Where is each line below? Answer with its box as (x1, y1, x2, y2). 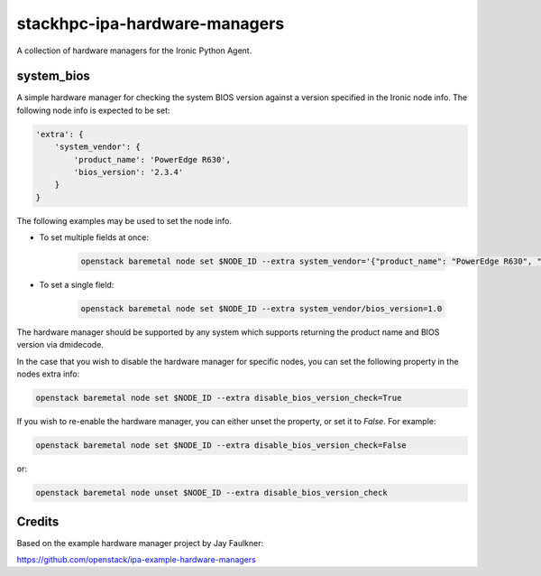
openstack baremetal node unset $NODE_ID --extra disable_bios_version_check (35, 488, 388, 498)
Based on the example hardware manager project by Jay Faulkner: (16, 537, 264, 548)
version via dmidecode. (16, 339, 104, 350)
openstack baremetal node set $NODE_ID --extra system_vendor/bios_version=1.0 (80, 303, 443, 314)
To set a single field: (39, 280, 115, 291)
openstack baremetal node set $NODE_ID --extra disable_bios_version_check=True (35, 393, 402, 404)
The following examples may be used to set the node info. (16, 215, 232, 226)
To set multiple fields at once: (39, 232, 149, 243)
